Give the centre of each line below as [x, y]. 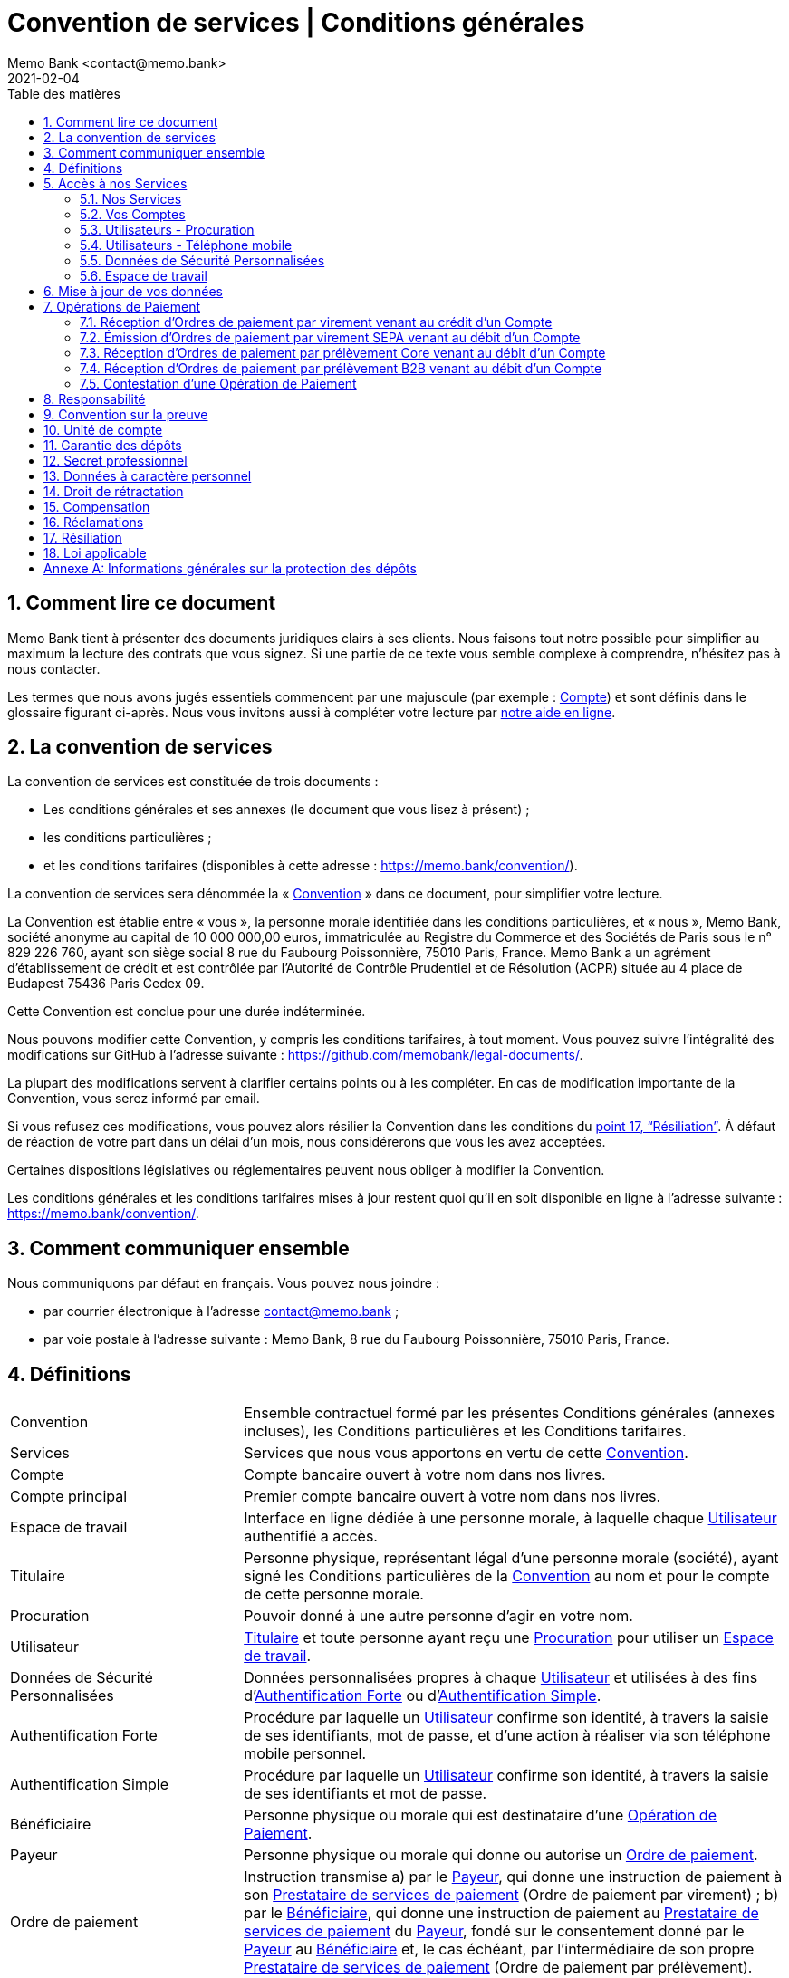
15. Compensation [97, 506]
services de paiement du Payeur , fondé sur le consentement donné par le [494, 1931]
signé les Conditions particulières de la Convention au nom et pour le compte [507, 1576]
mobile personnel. [305, 1754]
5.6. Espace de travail [144, 275]
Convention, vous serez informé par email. [134, 1099]
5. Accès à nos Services [115, 183]
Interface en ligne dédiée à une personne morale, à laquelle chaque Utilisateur [510, 1518]
